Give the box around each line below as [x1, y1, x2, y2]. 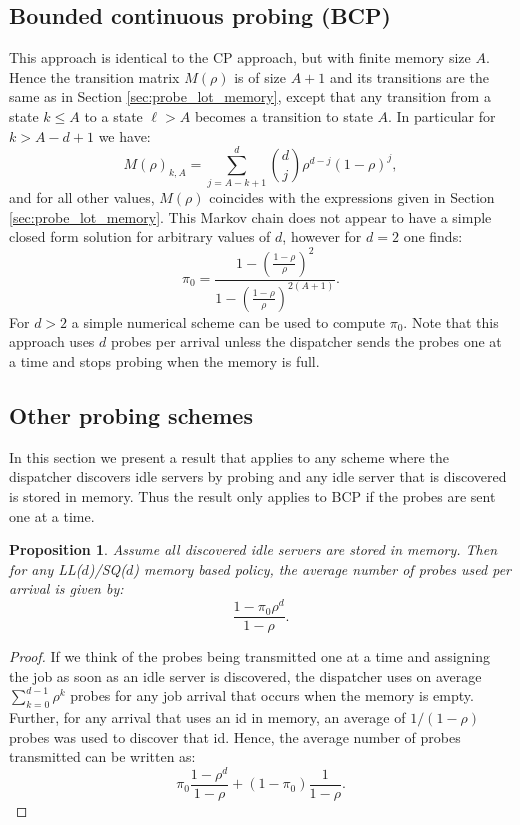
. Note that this [403, 311, 499, 332]
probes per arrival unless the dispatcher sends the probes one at [110, 331, 502, 352]
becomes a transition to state [194, 105, 373, 126]
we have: [98, 125, 151, 146]
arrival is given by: [9, 578, 124, 599]
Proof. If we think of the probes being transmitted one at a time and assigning [9, 646, 490, 667]
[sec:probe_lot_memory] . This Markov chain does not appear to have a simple [9, 206, 492, 227]
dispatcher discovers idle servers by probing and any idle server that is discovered [9, 466, 507, 487]
